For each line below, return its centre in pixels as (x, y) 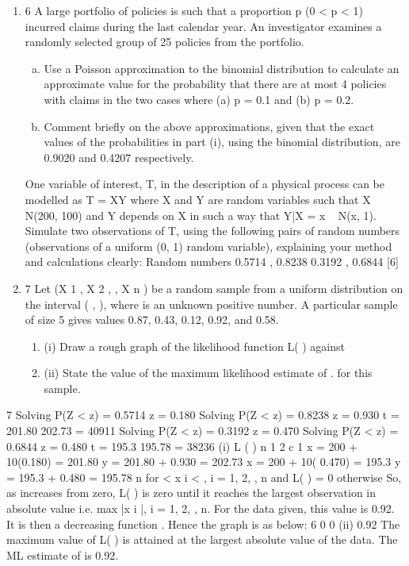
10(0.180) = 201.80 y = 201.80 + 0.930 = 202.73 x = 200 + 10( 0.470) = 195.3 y (204, 462)
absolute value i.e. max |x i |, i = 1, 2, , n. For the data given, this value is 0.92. (201, 508)
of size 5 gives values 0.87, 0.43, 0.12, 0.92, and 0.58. (152, 320)
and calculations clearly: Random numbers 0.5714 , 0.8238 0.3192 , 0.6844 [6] (212, 262)
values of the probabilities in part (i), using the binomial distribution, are (222, 142)
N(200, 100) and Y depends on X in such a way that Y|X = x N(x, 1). (201, 215)
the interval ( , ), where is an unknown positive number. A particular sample (211, 304)
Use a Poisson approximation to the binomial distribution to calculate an (222, 68)
